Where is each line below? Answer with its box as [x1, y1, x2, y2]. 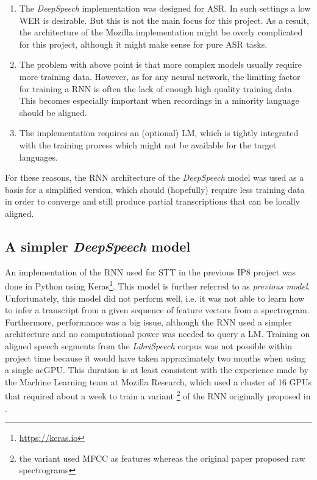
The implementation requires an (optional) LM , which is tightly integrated [19, 126, 299, 139]
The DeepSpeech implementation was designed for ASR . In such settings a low [19, 2, 311, 14]
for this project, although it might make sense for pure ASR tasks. [19, 37, 268, 50]
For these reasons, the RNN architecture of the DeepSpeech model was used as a [5, 171, 304, 184]
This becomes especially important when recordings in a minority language [19, 94, 299, 107]
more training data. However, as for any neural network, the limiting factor [19, 70, 301, 82]
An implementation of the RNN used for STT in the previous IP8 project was [5, 265, 296, 278]
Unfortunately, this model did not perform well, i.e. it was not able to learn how [5, 291, 305, 304]
